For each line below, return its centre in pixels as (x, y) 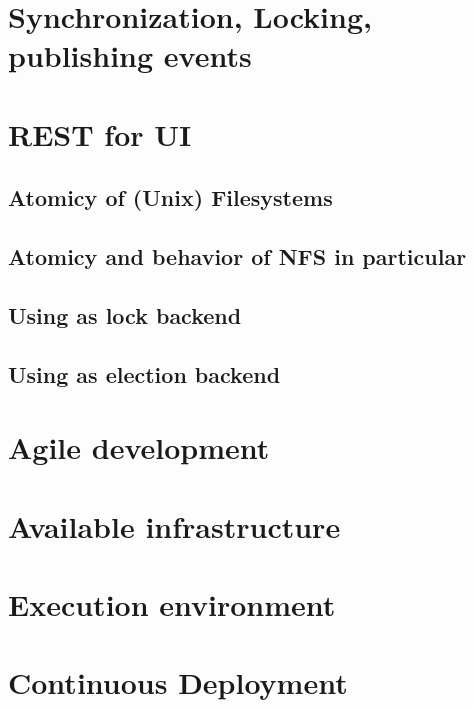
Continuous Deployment (178, 682)
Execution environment (172, 604)
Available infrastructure (174, 525)
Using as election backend (144, 373)
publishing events (130, 55)
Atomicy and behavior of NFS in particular (237, 256)
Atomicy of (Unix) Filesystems (170, 197)
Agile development (139, 447)
